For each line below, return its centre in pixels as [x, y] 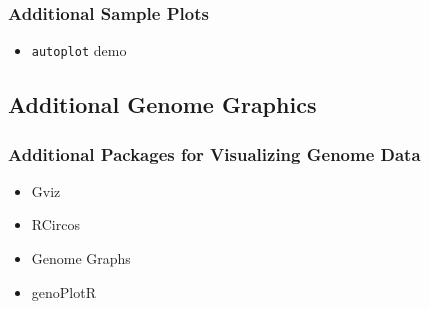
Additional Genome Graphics [162, 104]
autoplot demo [79, 50]
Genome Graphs [81, 258]
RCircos [55, 224]
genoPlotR [63, 291]
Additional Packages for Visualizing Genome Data [214, 153]
